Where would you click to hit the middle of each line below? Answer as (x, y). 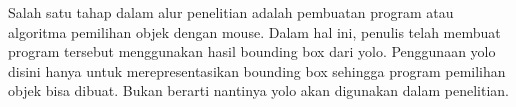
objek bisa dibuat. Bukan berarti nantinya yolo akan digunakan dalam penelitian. (258, 90)
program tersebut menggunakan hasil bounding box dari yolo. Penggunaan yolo (252, 51)
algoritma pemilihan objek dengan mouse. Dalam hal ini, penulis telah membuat (254, 31)
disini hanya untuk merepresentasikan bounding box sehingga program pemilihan (257, 70)
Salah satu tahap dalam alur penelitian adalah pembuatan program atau (231, 12)
